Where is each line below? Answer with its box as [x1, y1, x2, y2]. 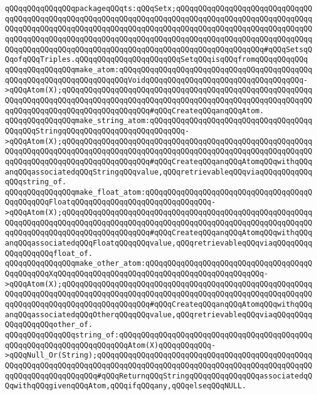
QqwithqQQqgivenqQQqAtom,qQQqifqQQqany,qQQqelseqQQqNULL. [5, 382, 246, 391]
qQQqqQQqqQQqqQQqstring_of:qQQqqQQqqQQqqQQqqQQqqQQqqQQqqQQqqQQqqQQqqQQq [5, 331, 313, 339]
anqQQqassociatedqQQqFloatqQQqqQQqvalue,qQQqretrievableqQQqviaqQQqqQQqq [5, 239, 313, 248]
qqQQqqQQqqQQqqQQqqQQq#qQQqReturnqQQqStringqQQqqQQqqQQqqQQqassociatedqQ [5, 371, 313, 380]
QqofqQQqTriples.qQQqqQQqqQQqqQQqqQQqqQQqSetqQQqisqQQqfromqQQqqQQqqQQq [5, 55, 308, 64]
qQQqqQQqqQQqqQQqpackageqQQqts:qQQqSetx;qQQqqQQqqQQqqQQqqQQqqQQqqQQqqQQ [5, 4, 313, 13]
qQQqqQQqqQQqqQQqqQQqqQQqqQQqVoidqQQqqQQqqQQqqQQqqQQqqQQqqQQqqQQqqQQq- [5, 75, 308, 85]
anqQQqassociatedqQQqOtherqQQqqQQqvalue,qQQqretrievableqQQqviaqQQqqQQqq [5, 310, 313, 319]
